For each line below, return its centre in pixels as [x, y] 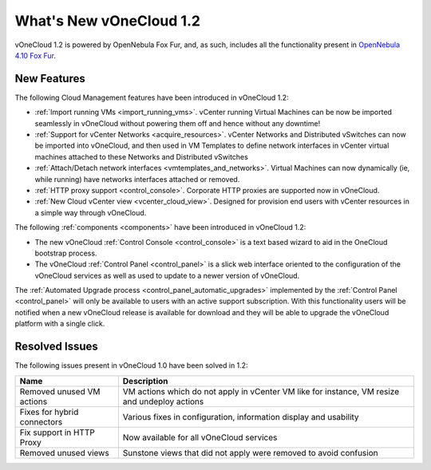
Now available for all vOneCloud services [200, 437]
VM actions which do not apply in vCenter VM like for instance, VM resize [261, 391]
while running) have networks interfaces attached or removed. [137, 179]
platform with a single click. [60, 324]
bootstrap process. [66, 253]
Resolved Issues [57, 347]
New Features [50, 79]
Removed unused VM [60, 391]
